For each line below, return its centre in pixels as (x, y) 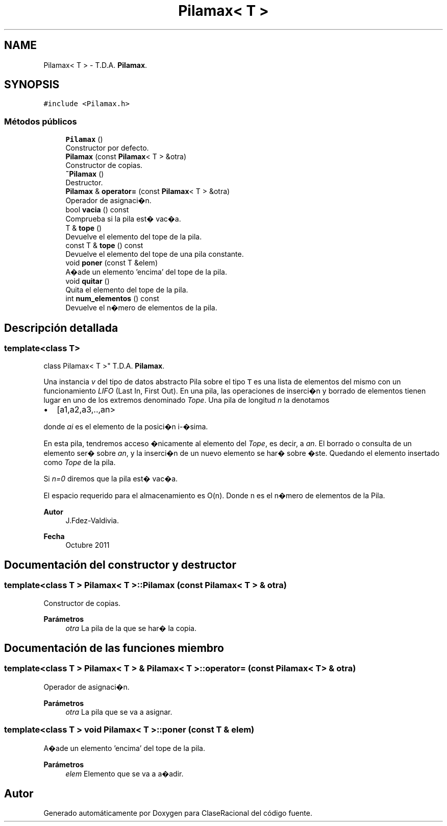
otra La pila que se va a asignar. (119, 712)
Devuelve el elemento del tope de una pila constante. (155, 254)
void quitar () (88, 281)
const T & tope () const (104, 246)
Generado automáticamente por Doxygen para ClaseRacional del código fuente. (178, 813)
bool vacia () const (97, 210)
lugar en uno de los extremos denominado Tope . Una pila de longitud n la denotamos (187, 400)
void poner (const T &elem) (111, 263)
